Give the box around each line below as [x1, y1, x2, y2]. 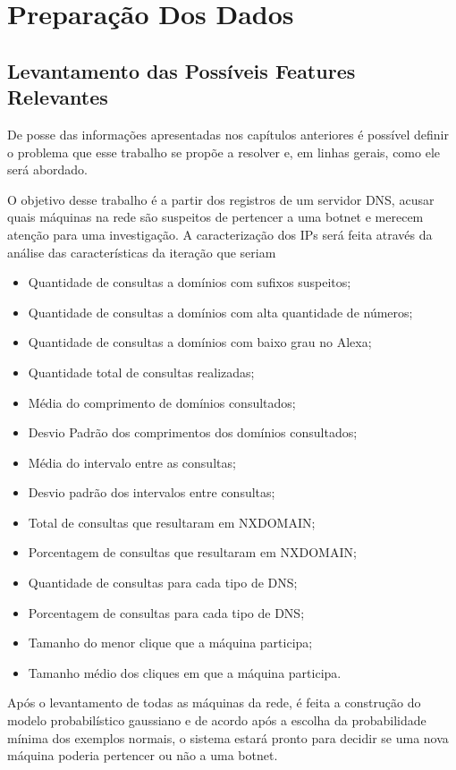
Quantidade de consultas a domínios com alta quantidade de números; [28, 302, 413, 321]
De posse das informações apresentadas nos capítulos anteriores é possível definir [7, 124, 449, 143]
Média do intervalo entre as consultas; [28, 453, 236, 471]
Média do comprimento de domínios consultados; [28, 393, 296, 411]
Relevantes [7, 83, 108, 111]
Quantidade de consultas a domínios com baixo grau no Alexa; [28, 333, 372, 351]
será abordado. [7, 160, 89, 179]
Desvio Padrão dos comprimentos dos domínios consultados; [28, 423, 358, 442]
